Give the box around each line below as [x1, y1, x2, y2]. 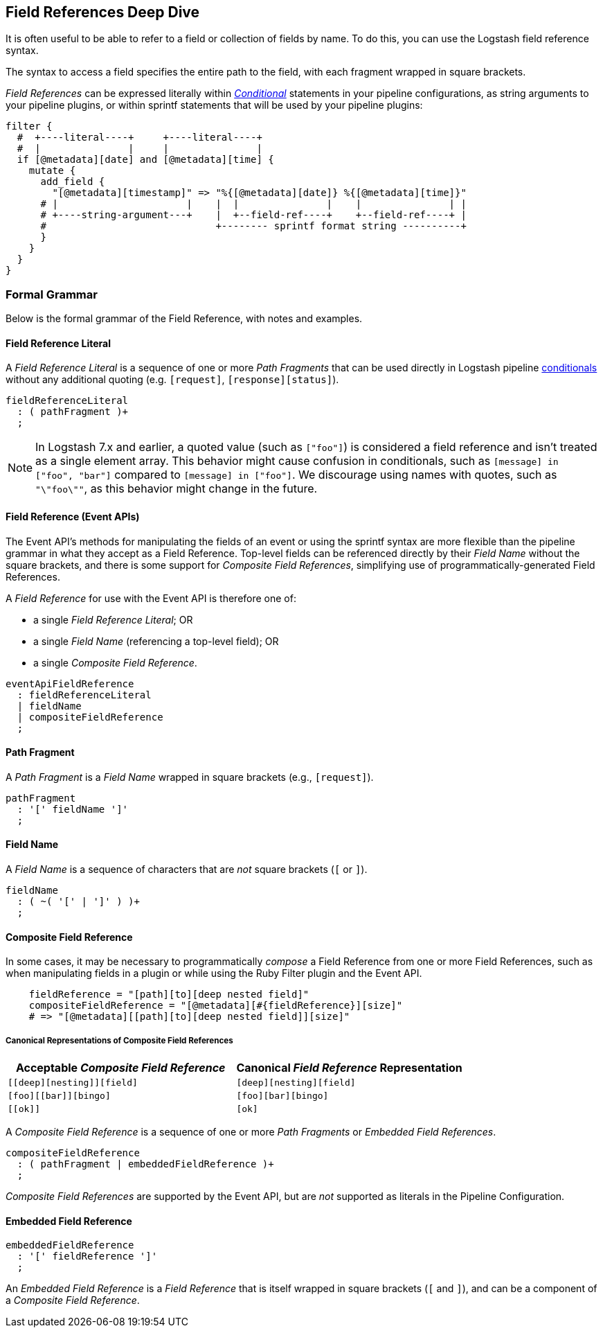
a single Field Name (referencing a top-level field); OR [33, 635, 279, 647]
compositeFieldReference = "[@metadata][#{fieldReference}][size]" [28, 1000, 403, 1012]
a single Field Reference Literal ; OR [33, 613, 193, 626]
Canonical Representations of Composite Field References [6, 1035, 233, 1045]
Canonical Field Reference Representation [236, 1061, 462, 1075]
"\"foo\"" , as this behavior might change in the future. [35, 482, 318, 496]
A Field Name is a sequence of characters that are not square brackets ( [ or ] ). [6, 863, 368, 876]
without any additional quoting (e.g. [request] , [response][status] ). [6, 373, 339, 386]
